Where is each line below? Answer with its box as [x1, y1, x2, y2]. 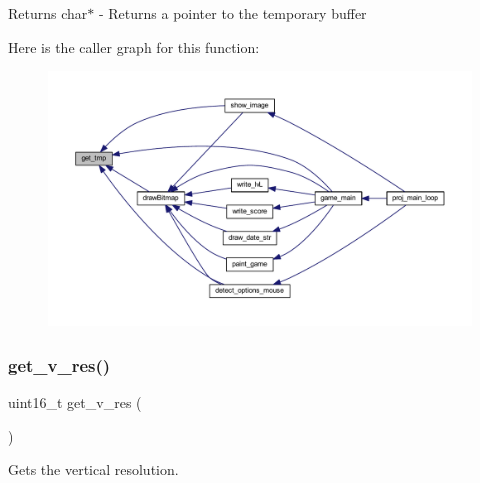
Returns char [8, 3, 88, 23]
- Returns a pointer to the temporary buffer [98, 3, 367, 23]
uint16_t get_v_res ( [8, 392, 142, 413]
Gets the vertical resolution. [8, 459, 179, 480]
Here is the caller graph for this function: [8, 36, 260, 57]
